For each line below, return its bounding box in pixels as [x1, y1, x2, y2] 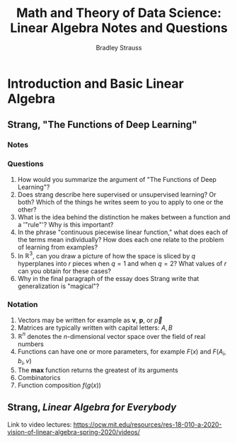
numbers [17, 340, 45, 348]
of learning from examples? [17, 243, 98, 251]
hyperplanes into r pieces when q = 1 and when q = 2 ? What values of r [17, 260, 227, 268]
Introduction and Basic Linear [7, 76, 184, 91]
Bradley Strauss [96, 43, 142, 52]
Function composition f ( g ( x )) [17, 381, 101, 389]
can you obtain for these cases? [17, 267, 112, 275]
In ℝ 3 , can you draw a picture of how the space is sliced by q [17, 250, 196, 260]
